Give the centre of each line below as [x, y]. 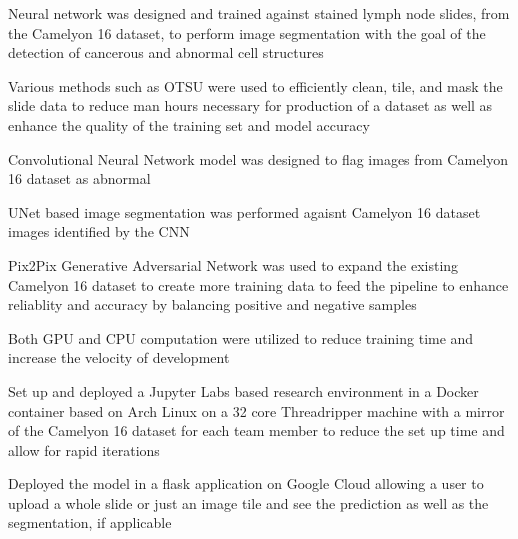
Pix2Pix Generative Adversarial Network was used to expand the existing [233, 264]
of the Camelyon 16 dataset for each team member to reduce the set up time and [256, 430]
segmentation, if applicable [90, 522]
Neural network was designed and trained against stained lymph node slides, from [259, 13]
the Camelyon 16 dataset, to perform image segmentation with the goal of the [247, 32]
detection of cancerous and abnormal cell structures [166, 52]
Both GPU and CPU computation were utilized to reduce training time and [241, 337]
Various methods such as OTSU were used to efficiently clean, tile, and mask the [255, 85]
